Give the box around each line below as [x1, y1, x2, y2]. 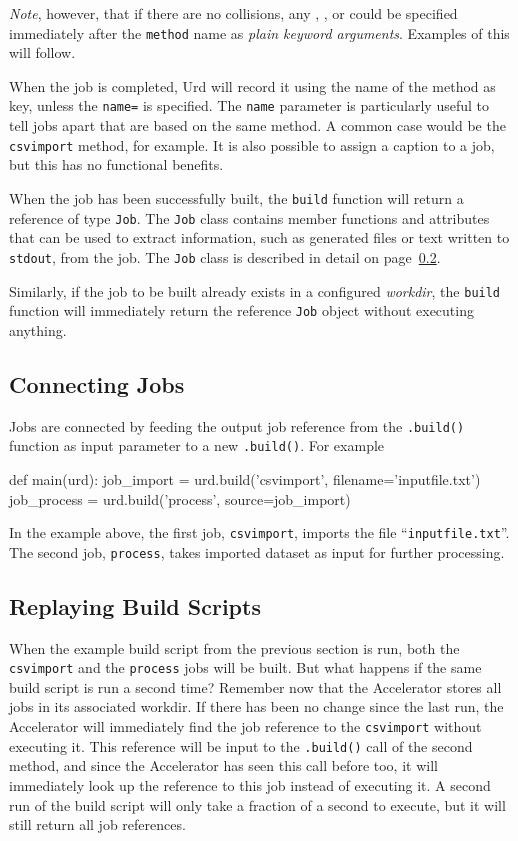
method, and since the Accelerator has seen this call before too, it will [9, 755, 438, 776]
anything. [9, 319, 67, 340]
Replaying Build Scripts [9, 590, 261, 621]
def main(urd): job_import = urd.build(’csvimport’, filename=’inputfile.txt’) [9, 468, 481, 489]
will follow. [9, 42, 76, 63]
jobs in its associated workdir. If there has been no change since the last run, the [9, 696, 504, 717]
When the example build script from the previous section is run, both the [9, 637, 460, 658]
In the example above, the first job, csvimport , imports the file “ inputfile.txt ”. [9, 522, 510, 543]
